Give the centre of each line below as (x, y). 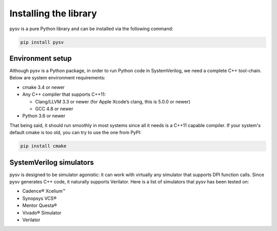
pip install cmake (43, 146)
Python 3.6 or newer (44, 116)
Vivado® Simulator (42, 213)
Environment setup (41, 58)
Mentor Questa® (40, 205)
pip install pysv (42, 42)
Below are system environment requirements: (57, 78)
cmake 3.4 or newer (44, 87)
